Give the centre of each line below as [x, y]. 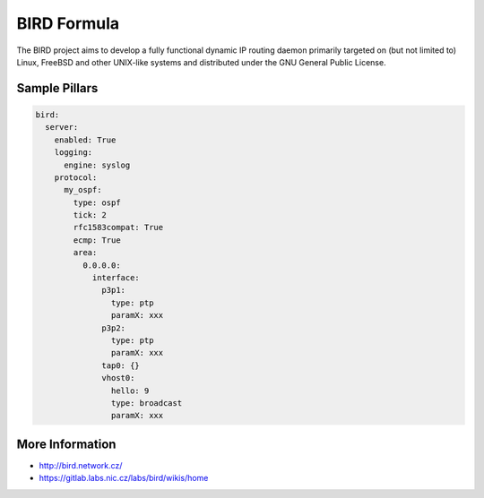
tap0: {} [121, 365]
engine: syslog [97, 165]
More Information [66, 444]
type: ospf [97, 202]
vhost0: [118, 378]
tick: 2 [90, 215]
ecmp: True [97, 240]
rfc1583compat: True [118, 228]
